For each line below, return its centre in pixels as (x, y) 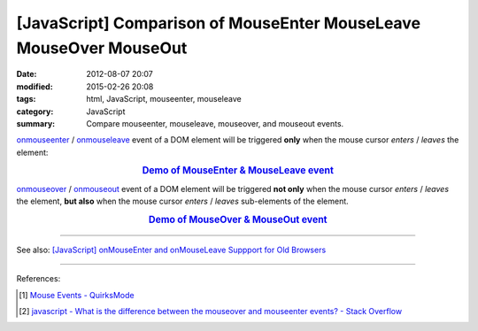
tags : (26, 99)
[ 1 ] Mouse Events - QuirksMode (77, 295)
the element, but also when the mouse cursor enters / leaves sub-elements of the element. (182, 201)
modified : (35, 86)
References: (39, 279)
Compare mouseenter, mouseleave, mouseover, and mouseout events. (215, 123)
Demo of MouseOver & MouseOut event (238, 219)
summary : (36, 123)
